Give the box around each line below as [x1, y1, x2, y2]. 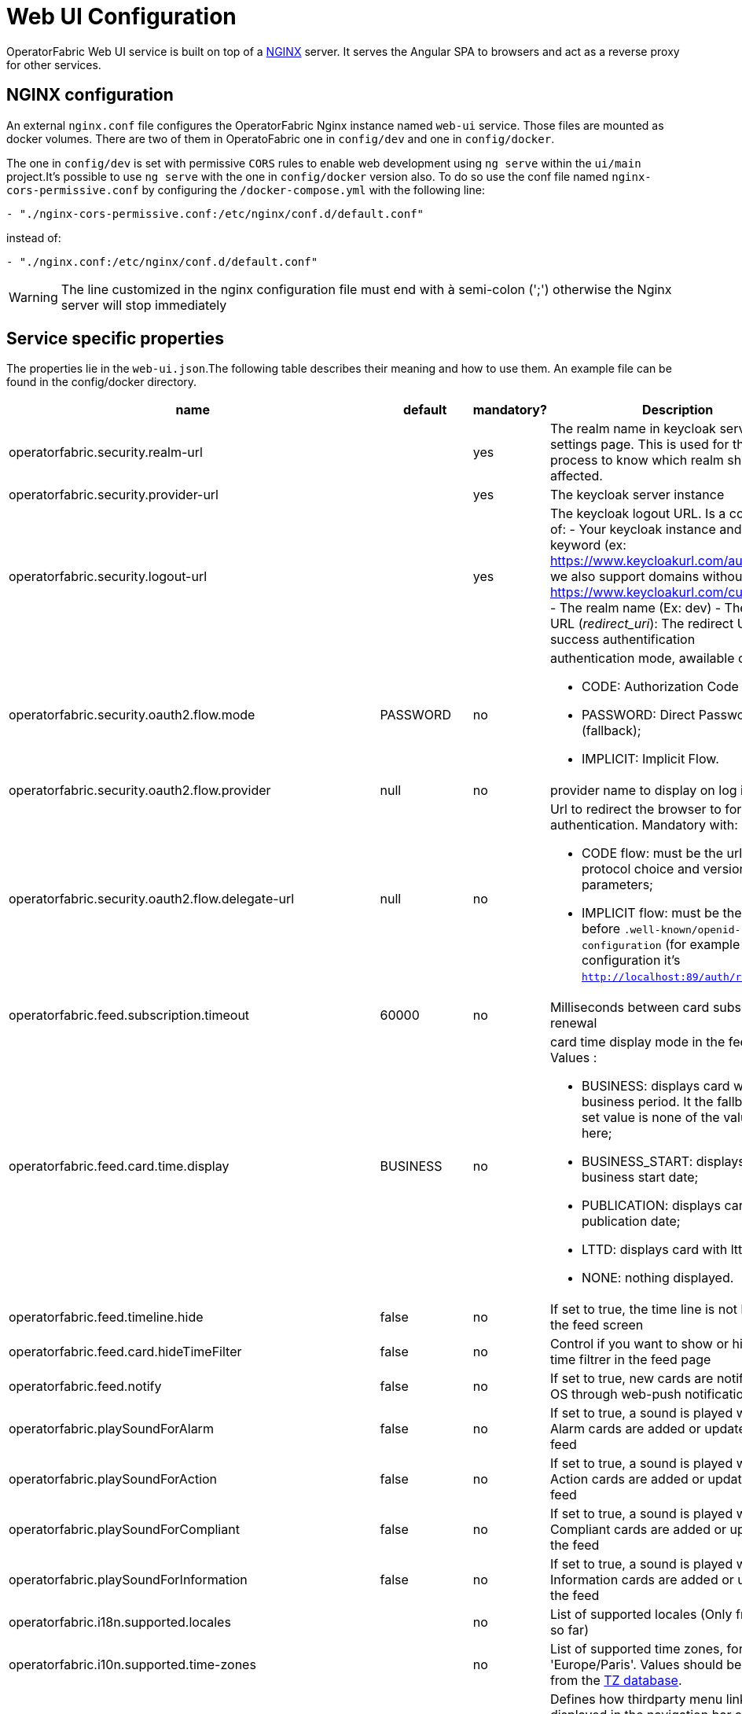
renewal [549, 1015, 597, 1032]
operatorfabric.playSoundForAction [9, 1471, 218, 1488]
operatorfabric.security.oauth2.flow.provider [9, 782, 271, 799]
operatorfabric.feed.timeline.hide [9, 1309, 204, 1326]
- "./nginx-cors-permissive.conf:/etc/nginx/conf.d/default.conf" [6, 207, 424, 220]
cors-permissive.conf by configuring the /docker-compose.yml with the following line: [6, 182, 485, 197]
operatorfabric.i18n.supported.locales [9, 1614, 231, 1631]
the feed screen [549, 1317, 644, 1333]
